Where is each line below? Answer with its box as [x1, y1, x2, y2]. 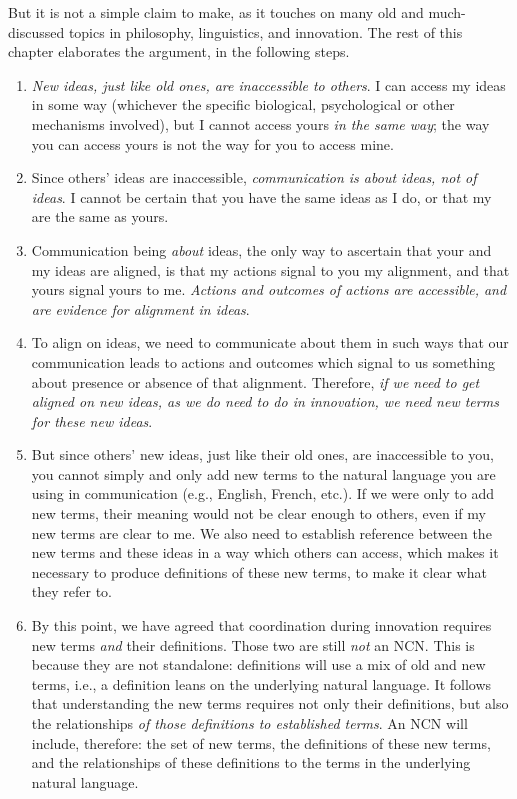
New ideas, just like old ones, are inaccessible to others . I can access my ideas [31, 74, 506, 95]
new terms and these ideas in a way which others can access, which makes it [31, 542, 499, 563]
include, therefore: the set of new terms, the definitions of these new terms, [31, 732, 491, 753]
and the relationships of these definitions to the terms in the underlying [31, 752, 471, 773]
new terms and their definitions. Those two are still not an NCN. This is [31, 634, 475, 655]
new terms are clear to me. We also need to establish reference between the [31, 522, 492, 543]
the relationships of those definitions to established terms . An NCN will [31, 713, 468, 733]
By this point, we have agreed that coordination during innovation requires [31, 615, 492, 636]
